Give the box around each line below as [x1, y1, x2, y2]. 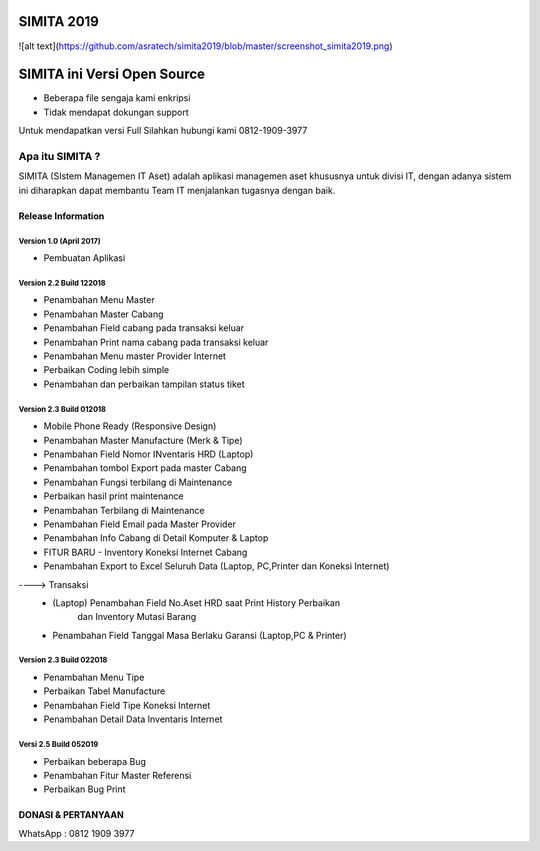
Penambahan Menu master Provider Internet [43, 350, 227, 362]
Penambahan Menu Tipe [43, 671, 145, 684]
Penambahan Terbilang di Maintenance [43, 504, 205, 516]
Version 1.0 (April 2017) [18, 236, 101, 246]
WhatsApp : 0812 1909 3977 [18, 827, 135, 839]
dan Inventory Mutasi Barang [77, 611, 197, 623]
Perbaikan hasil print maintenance [43, 490, 184, 502]
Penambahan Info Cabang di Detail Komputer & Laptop [43, 532, 269, 544]
